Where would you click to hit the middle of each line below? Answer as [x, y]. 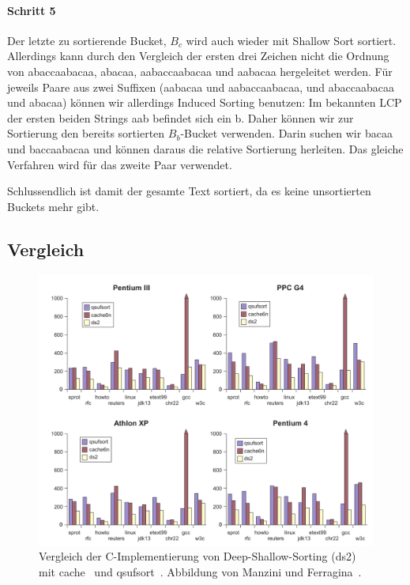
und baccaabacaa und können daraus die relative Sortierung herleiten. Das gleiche [205, 148]
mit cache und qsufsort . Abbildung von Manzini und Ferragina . [200, 571]
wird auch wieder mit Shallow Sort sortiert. [291, 40]
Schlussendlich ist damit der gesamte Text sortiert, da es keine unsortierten [189, 191]
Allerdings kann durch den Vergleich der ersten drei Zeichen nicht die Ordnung [198, 56]
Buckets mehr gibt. [53, 206]
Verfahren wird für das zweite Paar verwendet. [120, 164]
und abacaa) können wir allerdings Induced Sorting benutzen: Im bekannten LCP [205, 102]
